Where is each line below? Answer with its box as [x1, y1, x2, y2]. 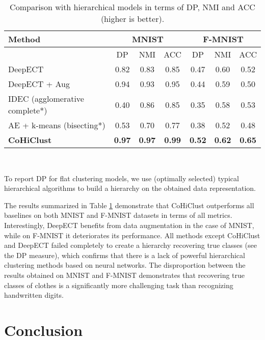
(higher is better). [100, 13, 165, 24]
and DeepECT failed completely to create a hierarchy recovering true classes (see [4, 240, 257, 250]
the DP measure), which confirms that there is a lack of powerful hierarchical [4, 249, 245, 260]
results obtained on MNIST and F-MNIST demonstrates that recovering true [4, 269, 245, 280]
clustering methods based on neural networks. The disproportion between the [4, 260, 246, 270]
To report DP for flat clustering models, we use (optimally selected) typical [4, 173, 239, 183]
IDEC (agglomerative [8, 93, 84, 104]
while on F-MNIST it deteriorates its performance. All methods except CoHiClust [4, 230, 260, 240]
